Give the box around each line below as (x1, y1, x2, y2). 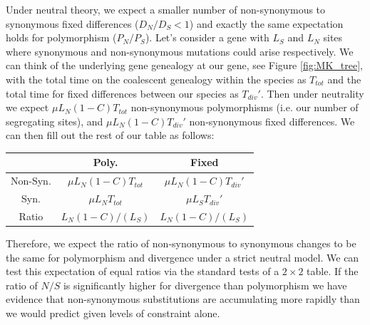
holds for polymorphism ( (6, 30, 117, 45)
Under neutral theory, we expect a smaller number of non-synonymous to (6, 2, 326, 16)
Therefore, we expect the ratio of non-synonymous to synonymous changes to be (6, 236, 356, 251)
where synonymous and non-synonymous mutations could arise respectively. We (6, 43, 354, 58)
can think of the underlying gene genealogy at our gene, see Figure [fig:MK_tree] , (6, 58, 363, 73)
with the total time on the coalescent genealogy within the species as (6, 71, 307, 86)
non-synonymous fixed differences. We (189, 113, 355, 128)
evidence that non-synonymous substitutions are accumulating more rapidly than (6, 292, 360, 306)
